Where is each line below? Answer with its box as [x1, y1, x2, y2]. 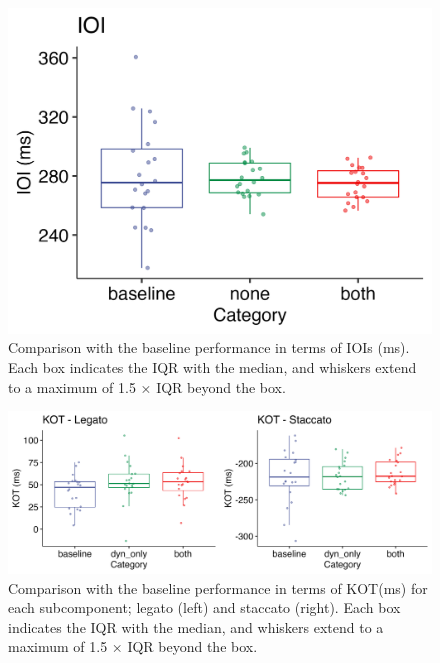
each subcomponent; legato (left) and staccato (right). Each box [8, 597, 401, 618]
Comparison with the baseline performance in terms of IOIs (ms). [8, 337, 410, 358]
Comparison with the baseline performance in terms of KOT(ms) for [8, 577, 428, 598]
